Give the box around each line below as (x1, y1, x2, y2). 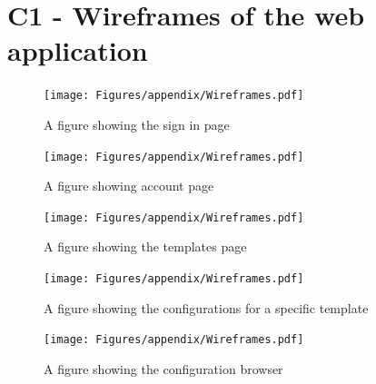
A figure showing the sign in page (44, 114, 230, 133)
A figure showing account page (44, 176, 214, 195)
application (7, 32, 148, 69)
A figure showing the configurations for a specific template (44, 298, 369, 317)
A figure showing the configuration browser (44, 359, 283, 378)
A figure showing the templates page (44, 237, 247, 256)
